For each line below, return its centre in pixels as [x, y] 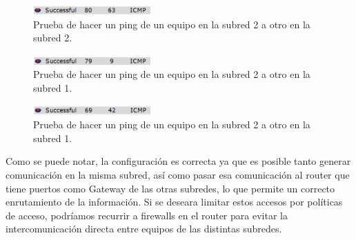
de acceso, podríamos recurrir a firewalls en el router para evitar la [147, 215]
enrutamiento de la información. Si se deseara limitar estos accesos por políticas [174, 202]
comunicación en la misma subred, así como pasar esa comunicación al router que [178, 174]
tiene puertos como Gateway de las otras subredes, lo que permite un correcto [170, 188]
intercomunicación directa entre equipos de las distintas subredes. [144, 229]
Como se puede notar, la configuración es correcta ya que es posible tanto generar [178, 161]
